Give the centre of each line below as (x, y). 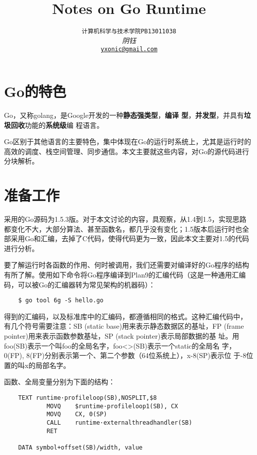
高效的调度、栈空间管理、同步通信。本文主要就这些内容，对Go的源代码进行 (127, 151)
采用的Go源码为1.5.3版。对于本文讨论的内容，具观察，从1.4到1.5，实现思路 (125, 219)
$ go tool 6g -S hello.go (61, 301)
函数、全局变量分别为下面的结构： (60, 382)
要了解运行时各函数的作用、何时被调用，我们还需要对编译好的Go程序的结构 (127, 265)
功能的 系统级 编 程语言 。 (64, 125)
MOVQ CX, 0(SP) (77, 414)
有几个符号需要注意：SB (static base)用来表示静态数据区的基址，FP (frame (124, 326)
